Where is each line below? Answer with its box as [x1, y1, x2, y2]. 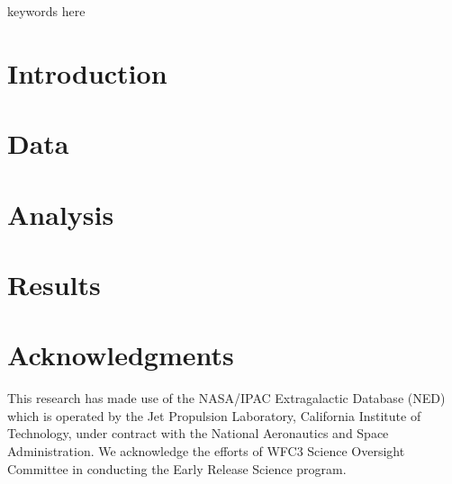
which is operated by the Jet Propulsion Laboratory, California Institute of [7, 406, 421, 425]
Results [7, 265, 101, 302]
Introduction [7, 54, 167, 91]
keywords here [7, 2, 86, 20]
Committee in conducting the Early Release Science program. [7, 459, 347, 478]
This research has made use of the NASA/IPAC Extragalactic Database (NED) [7, 389, 446, 408]
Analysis [7, 195, 114, 232]
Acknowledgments [7, 336, 234, 373]
